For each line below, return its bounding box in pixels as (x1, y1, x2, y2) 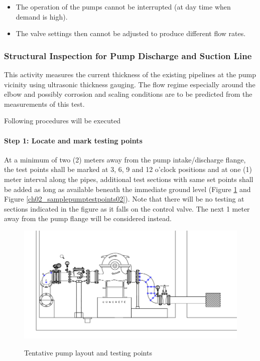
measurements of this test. (4, 98, 85, 109)
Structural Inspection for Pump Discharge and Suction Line (4, 49, 252, 62)
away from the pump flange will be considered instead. (4, 213, 172, 224)
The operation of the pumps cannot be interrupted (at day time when (16, 2, 231, 12)
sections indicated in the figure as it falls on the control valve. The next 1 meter (4, 203, 250, 214)
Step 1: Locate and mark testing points (4, 135, 143, 145)
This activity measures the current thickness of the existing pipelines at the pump (4, 69, 256, 79)
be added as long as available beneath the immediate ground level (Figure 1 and (4, 184, 251, 194)
